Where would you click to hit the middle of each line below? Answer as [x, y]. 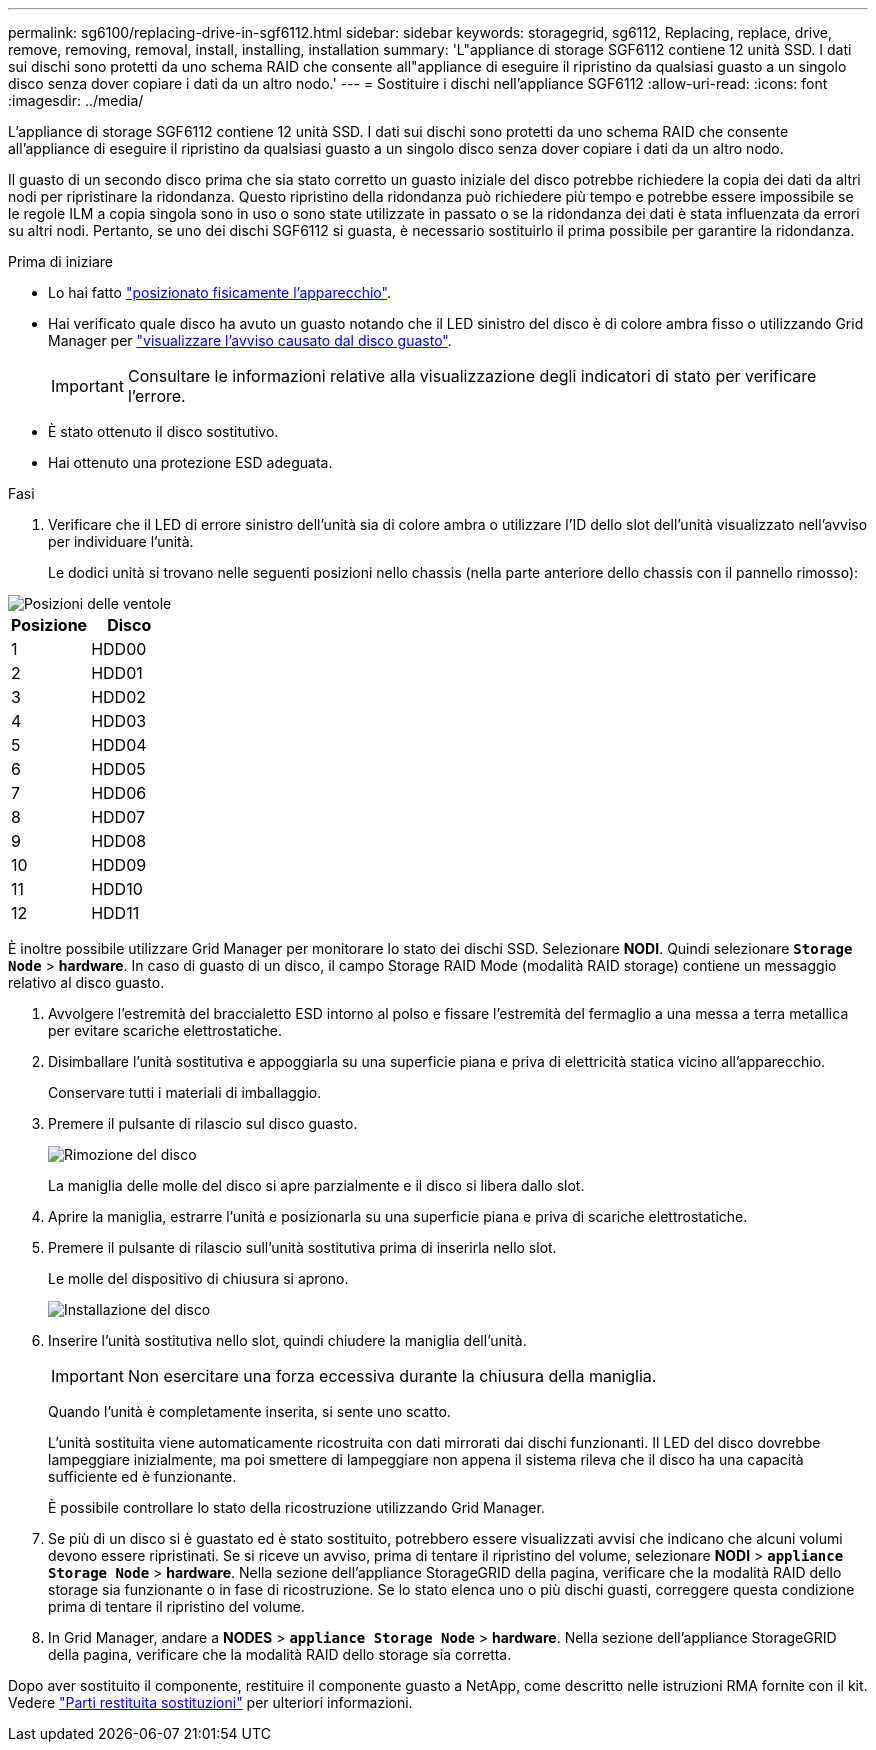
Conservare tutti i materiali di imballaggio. [185, 1092]
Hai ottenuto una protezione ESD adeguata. [190, 462]
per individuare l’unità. [121, 541]
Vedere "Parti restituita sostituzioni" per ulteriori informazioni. [210, 1702]
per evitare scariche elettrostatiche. [165, 1030]
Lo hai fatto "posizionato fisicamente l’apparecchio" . [219, 292]
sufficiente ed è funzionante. [142, 1476]
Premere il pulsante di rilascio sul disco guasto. [203, 1123]
